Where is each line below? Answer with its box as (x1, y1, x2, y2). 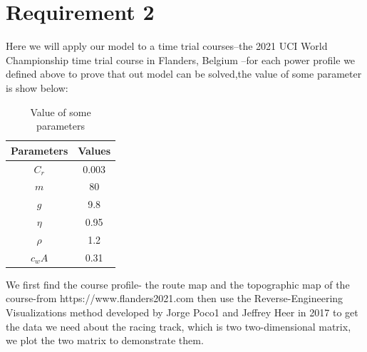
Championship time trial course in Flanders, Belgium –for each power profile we (6, 52, 356, 67)
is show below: (6, 80, 68, 95)
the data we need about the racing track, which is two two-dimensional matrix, (6, 319, 351, 333)
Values (78, 143, 111, 157)
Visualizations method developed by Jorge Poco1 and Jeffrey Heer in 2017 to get (6, 305, 358, 320)
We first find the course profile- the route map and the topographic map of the (6, 276, 350, 291)
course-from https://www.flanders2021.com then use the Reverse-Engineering (6, 291, 343, 306)
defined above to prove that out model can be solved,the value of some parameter (6, 66, 362, 81)
